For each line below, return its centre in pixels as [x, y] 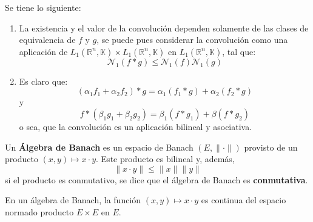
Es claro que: [43, 81]
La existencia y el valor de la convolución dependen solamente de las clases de [164, 28]
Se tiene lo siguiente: [43, 7]
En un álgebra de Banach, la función [73, 200]
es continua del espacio [244, 200]
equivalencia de [47, 40]
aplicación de [43, 51]
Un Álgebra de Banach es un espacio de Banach [99, 147]
